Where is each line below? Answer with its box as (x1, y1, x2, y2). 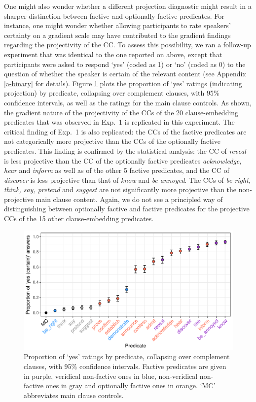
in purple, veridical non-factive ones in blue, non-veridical (24, 370, 198, 381)
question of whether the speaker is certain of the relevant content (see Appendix (4, 68, 246, 79)
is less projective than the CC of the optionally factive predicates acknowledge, (4, 155, 242, 166)
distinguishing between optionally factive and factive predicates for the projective (4, 203, 250, 214)
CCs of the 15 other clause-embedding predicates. (4, 213, 154, 224)
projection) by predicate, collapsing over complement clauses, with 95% (4, 88, 219, 98)
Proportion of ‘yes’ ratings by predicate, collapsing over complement (24, 351, 230, 362)
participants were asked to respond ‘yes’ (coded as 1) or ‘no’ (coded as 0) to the (4, 59, 246, 69)
